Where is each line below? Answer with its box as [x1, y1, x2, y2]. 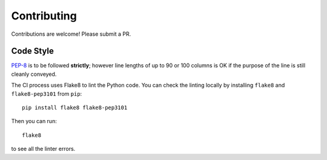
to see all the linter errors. [11, 145, 76, 153]
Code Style [11, 46, 54, 56]
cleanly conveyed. [11, 70, 57, 78]
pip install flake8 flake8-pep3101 [22, 104, 128, 112]
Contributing [11, 9, 77, 22]
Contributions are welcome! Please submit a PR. [11, 30, 131, 38]
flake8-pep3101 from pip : [11, 90, 82, 97]
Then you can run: [11, 118, 57, 125]
